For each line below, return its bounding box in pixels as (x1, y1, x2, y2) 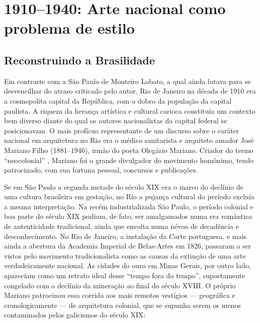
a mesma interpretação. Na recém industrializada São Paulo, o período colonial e (4, 201, 253, 211)
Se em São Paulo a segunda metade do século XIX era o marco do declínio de (4, 181, 243, 192)
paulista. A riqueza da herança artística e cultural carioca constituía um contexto (4, 105, 255, 116)
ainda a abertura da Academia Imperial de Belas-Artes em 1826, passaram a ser (4, 240, 251, 251)
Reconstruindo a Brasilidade (4, 52, 155, 67)
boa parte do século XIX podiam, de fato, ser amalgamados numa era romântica (4, 211, 252, 221)
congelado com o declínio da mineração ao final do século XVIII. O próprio (4, 280, 236, 290)
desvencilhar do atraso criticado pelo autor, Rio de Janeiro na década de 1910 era (4, 86, 256, 96)
